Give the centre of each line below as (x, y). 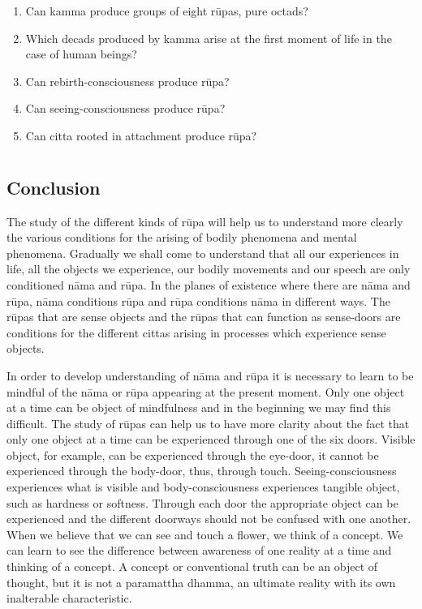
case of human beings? (81, 54)
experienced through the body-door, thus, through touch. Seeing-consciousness (202, 471)
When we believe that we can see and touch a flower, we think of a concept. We (205, 534)
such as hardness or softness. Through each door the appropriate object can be (202, 502)
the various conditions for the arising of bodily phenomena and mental (182, 237)
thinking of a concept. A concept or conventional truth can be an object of (192, 566)
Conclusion (54, 187)
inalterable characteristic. (69, 598)
